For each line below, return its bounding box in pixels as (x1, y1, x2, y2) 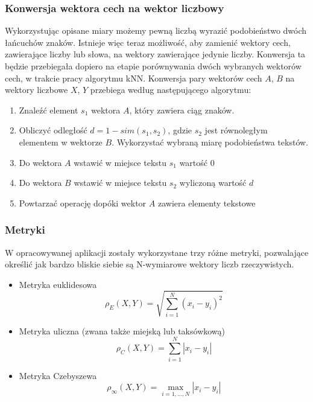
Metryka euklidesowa (19, 278, 97, 290)
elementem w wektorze (19, 135, 103, 148)
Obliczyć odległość (19, 124, 87, 136)
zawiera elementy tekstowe (157, 196, 256, 209)
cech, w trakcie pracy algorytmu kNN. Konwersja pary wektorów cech (5, 71, 262, 84)
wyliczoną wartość (179, 176, 247, 189)
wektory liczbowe (5, 83, 68, 96)
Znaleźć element (19, 103, 78, 116)
